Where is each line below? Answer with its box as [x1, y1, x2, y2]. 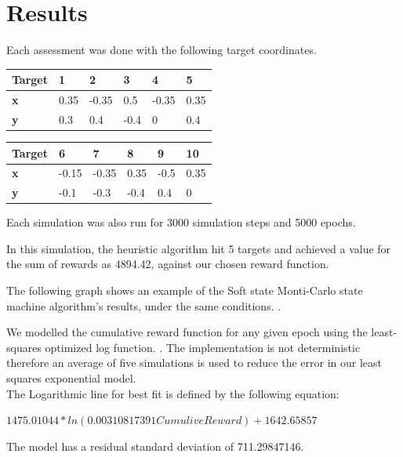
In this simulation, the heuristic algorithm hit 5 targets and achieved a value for [6, 240, 391, 256]
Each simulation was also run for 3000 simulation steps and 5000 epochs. [6, 214, 356, 230]
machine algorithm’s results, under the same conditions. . [6, 297, 281, 314]
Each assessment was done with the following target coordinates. [6, 42, 317, 58]
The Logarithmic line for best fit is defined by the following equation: [6, 385, 339, 401]
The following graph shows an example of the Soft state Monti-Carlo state [6, 282, 363, 299]
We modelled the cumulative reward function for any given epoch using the [6, 324, 368, 340]
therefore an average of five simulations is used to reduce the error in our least [6, 354, 382, 371]
